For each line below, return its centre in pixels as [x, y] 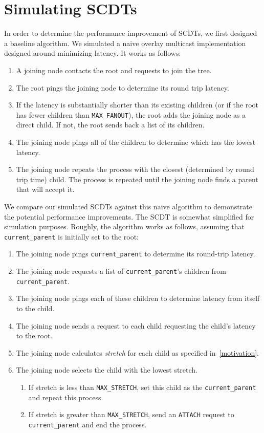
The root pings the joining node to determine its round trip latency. [123, 87]
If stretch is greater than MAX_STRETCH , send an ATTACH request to [131, 414]
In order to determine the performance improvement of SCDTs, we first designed [131, 33]
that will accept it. [45, 189]
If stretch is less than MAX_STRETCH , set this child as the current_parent [142, 387]
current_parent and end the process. [87, 424]
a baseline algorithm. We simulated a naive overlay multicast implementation [125, 43]
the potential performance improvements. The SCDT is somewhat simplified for [129, 216]
